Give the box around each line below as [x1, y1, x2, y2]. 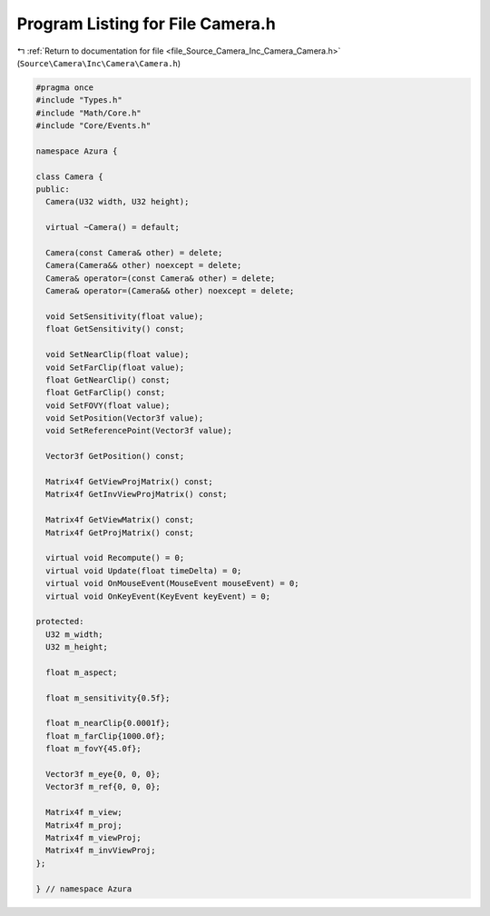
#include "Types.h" [35, 95, 122, 105]
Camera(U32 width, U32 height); [45, 196, 190, 207]
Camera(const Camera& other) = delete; [45, 248, 223, 258]
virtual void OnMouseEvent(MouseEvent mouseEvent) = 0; [45, 578, 299, 589]
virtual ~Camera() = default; [45, 223, 181, 233]
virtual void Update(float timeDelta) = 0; [45, 565, 242, 576]
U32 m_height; [45, 642, 109, 652]
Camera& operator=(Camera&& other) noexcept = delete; [45, 286, 295, 296]
